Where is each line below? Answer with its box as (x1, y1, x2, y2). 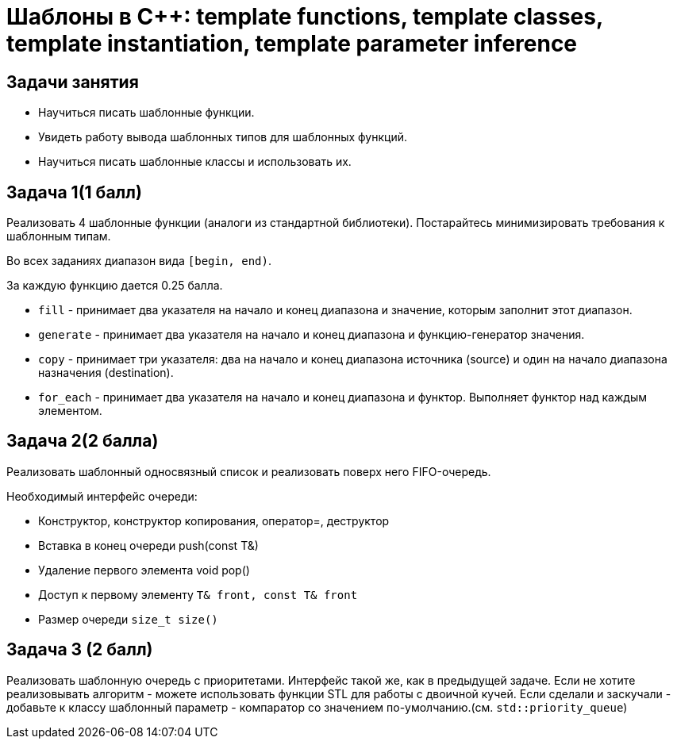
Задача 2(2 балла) (6, 431, 159, 451)
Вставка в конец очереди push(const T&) (38, 538, 259, 552)
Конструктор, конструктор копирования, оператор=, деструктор (38, 513, 390, 528)
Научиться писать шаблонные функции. (38, 106, 255, 120)
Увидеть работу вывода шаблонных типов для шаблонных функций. (38, 130, 408, 144)
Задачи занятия (6, 71, 139, 92)
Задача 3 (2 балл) (6, 639, 153, 660)
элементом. (38, 404, 102, 418)
